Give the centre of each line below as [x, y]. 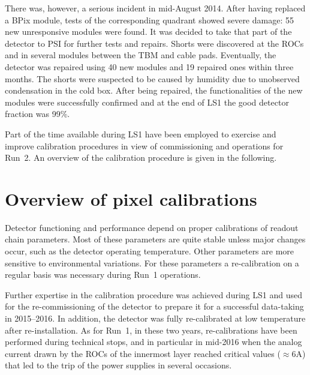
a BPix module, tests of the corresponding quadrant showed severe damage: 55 [149, 19]
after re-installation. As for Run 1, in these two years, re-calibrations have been [151, 330]
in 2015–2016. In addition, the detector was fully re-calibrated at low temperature [155, 318]
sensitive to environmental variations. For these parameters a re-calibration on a [152, 262]
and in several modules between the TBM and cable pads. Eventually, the [141, 55]
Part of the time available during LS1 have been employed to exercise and [141, 133]
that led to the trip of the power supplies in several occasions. [118, 365]
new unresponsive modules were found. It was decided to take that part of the [148, 31]
